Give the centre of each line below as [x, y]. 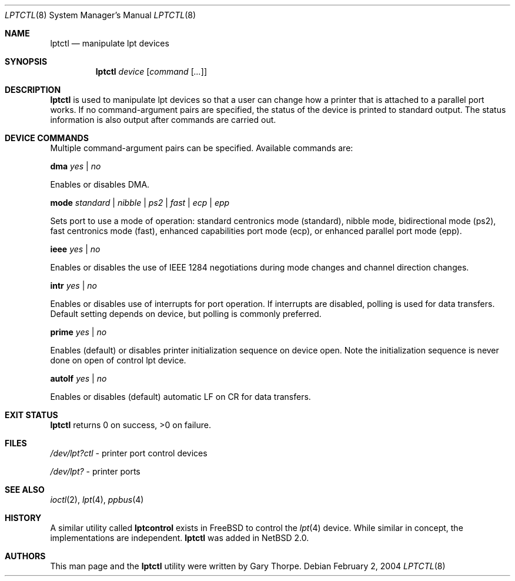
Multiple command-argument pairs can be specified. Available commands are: [202, 148]
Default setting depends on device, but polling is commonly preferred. [186, 314]
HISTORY [23, 518]
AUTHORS [25, 556]
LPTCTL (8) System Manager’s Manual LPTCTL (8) [101, 15]
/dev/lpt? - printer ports [95, 471]
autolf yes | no [78, 378]
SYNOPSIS [26, 61]
